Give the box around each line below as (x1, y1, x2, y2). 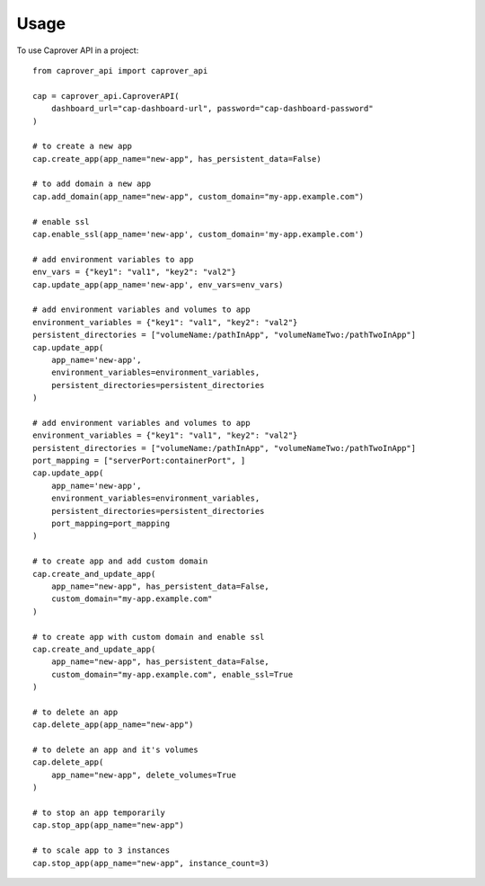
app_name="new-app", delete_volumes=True (50, 769, 237, 780)
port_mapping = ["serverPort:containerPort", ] (32, 456, 246, 466)
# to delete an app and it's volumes (32, 745, 199, 755)
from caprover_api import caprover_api (32, 66, 208, 75)
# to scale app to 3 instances (32, 846, 171, 855)
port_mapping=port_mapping (50, 518, 171, 528)
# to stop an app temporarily (32, 807, 166, 818)
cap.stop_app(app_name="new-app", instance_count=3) (32, 858, 269, 868)
